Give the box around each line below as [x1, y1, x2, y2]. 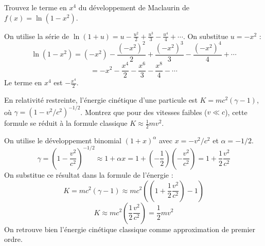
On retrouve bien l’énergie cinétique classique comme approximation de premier [4, 223, 256, 234]
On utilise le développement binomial [4, 135, 121, 145]
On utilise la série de [4, 30, 69, 41]
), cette [225, 106, 248, 117]
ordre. [4, 234, 23, 244]
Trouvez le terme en [4, 2, 67, 12]
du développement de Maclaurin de [78, 2, 189, 12]
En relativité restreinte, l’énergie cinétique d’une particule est [4, 94, 198, 105]
